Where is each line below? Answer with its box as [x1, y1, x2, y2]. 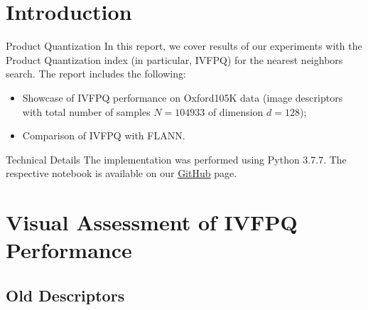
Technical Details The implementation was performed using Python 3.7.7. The [6, 151, 347, 166]
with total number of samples [22, 104, 151, 119]
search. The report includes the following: [6, 66, 186, 81]
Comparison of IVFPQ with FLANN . [22, 128, 185, 143]
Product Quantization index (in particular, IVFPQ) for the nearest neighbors [6, 52, 343, 67]
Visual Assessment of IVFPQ [6, 208, 298, 237]
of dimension [207, 104, 264, 119]
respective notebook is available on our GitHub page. [6, 166, 237, 181]
